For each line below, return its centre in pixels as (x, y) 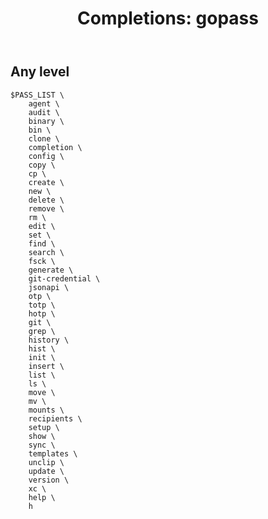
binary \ (46, 121)
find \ (42, 243)
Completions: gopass (168, 18)
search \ (46, 252)
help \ (42, 497)
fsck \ (42, 261)
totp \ (42, 305)
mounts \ (46, 410)
